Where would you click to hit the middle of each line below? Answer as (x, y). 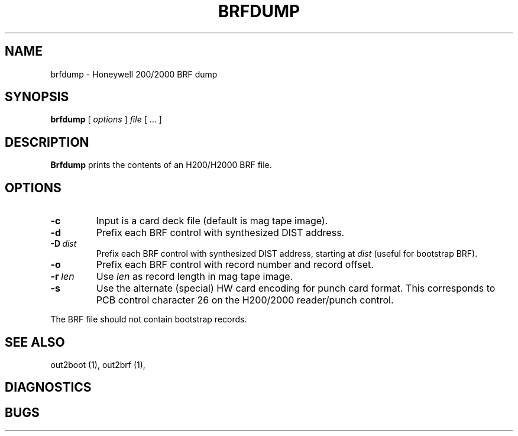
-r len (62, 277)
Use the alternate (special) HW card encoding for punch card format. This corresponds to (296, 288)
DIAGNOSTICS (48, 387)
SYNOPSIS (37, 97)
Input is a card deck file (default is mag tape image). (212, 221)
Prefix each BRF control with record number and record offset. (235, 265)
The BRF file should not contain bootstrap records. (149, 319)
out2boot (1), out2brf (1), (98, 364)
